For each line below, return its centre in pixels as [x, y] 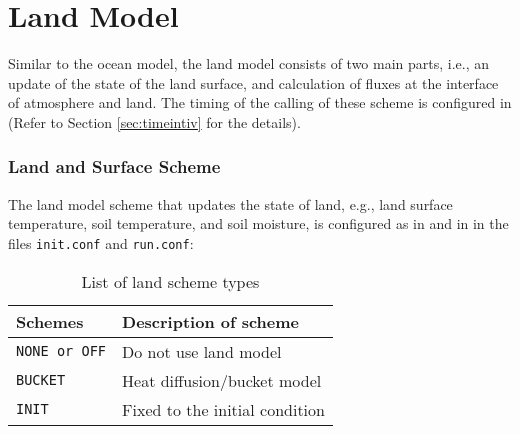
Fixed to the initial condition [223, 409]
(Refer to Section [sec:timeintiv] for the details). [154, 121]
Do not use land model [202, 351]
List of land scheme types [170, 281]
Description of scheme [211, 321]
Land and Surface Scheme [114, 166]
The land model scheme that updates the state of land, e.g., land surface [230, 203]
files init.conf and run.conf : [101, 242]
